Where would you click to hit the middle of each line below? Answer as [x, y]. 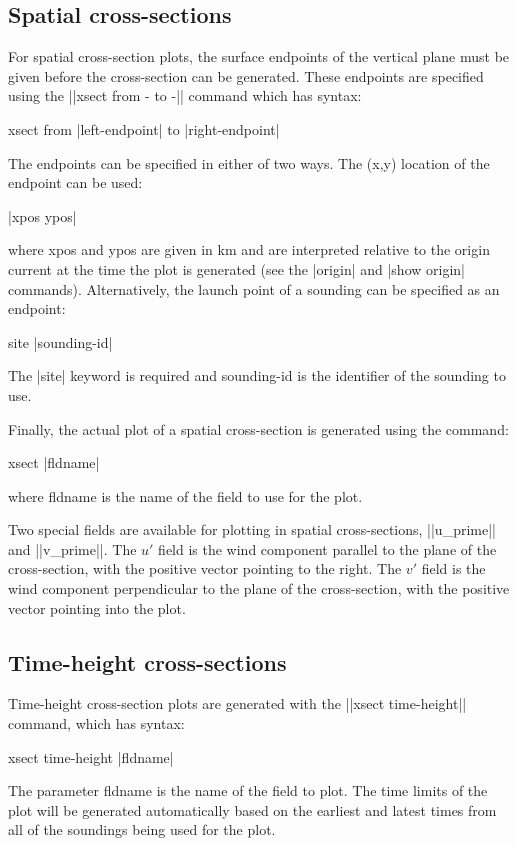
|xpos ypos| [42, 215]
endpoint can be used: [75, 182]
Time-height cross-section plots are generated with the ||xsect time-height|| [237, 703]
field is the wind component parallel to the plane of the [327, 548]
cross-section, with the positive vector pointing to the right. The [205, 568]
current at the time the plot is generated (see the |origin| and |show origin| [236, 268]
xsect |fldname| [54, 462]
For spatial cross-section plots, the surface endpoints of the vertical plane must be [259, 56]
